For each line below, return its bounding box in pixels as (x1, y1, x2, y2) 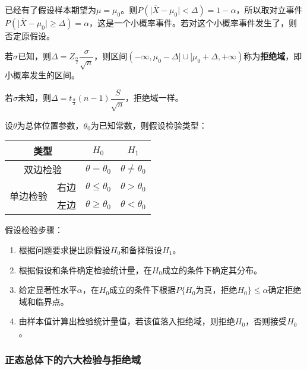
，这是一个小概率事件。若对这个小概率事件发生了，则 (89, 17, 297, 28)
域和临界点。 (18, 295, 69, 307)
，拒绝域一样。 (125, 91, 183, 104)
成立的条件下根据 (109, 283, 176, 296)
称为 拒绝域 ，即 (243, 50, 302, 62)
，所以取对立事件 (236, 4, 303, 15)
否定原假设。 (5, 30, 55, 42)
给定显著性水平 (18, 283, 77, 296)
